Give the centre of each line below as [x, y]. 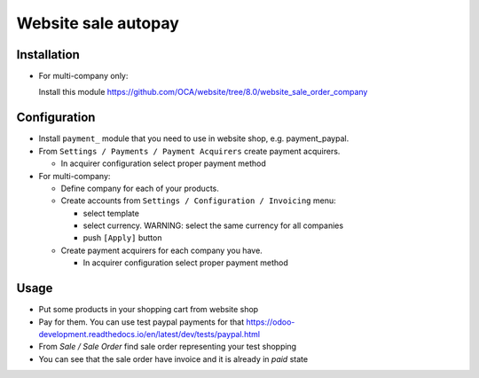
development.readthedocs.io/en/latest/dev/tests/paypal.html [149, 334]
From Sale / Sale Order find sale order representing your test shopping [168, 347]
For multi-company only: [83, 76]
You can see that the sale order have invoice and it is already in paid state [173, 358]
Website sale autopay [98, 23]
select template [111, 213]
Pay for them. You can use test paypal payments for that [141, 322]
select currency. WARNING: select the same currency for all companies [213, 225]
